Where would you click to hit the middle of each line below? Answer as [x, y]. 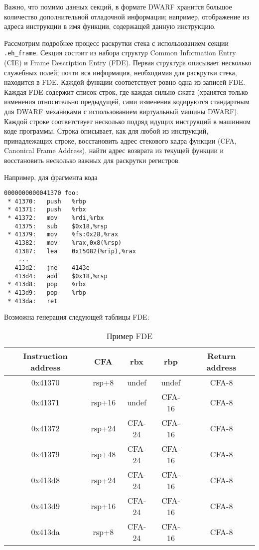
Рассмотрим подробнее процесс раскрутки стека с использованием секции [117, 43]
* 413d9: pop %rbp [47, 293]
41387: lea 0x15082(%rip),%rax [75, 251]
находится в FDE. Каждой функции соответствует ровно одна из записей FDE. [125, 82]
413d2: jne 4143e [52, 268]
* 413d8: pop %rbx [47, 284]
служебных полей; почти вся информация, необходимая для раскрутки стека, [121, 72]
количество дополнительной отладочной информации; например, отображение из [127, 16]
